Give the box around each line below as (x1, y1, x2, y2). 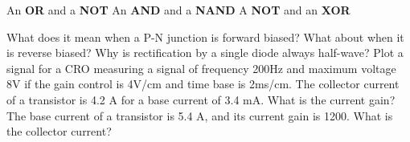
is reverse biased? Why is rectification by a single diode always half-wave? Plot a (6, 44, 404, 61)
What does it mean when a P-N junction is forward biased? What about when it (6, 28, 404, 45)
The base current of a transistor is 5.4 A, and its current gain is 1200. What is (6, 107, 393, 124)
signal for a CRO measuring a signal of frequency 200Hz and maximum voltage (6, 59, 396, 76)
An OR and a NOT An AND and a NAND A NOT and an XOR (6, 2, 351, 18)
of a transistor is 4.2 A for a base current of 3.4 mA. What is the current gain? (6, 91, 396, 108)
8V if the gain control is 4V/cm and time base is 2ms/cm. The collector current (6, 75, 400, 92)
